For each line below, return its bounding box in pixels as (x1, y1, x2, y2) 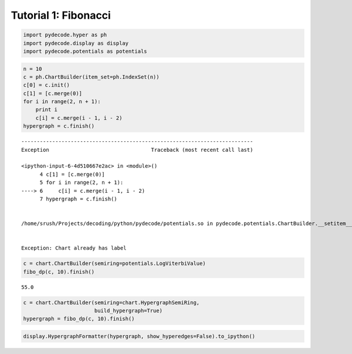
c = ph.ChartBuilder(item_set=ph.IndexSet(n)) (23, 73, 160, 80)
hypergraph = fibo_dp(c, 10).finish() (23, 315, 135, 322)
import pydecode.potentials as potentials (23, 47, 147, 55)
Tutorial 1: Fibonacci (11, 9, 111, 22)
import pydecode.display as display (23, 40, 129, 46)
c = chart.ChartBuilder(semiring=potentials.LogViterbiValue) (23, 260, 206, 267)
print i (35, 106, 58, 113)
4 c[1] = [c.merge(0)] (39, 171, 105, 178)
